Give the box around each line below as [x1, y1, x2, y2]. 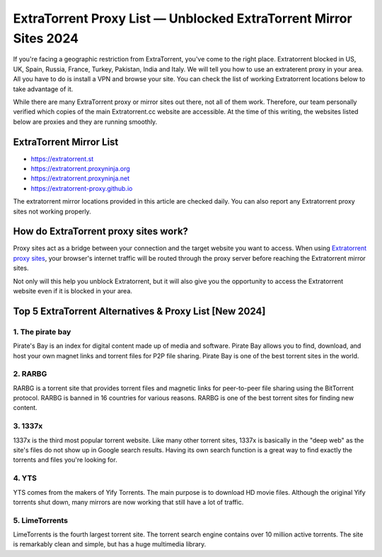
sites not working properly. [13, 207, 91, 216]
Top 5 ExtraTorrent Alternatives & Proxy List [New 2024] [13, 305, 266, 317]
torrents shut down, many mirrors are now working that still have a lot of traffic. [13, 498, 244, 506]
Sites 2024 [13, 30, 79, 46]
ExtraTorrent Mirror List [13, 136, 119, 148]
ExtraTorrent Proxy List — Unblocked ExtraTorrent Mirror [13, 11, 353, 26]
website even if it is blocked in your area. [13, 287, 132, 295]
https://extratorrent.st [30, 154, 94, 163]
